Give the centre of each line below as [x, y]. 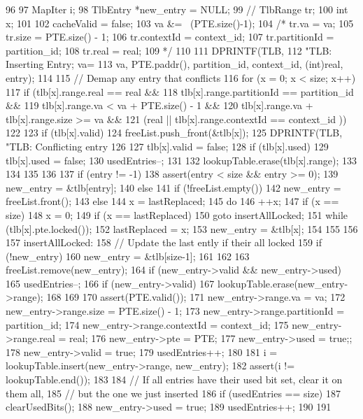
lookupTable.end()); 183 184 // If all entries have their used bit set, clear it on [174, 379]
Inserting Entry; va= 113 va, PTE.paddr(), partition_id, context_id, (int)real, [175, 64]
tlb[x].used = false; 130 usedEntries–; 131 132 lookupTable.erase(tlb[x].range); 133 [181, 160]
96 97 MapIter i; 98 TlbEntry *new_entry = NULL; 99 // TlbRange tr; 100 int [177, 9]
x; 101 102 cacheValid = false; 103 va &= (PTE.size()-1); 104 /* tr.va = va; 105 [180, 23]
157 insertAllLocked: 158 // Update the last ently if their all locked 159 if [164, 242]
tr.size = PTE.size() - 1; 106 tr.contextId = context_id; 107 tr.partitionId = [170, 37]
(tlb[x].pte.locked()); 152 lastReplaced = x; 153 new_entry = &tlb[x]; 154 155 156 [182, 228]
